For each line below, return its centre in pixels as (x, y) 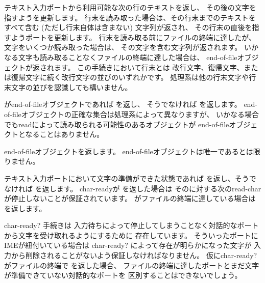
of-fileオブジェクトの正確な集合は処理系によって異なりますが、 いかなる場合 (132, 114)
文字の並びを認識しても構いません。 (71, 87)
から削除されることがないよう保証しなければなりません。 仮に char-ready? (134, 255)
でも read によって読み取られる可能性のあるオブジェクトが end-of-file (117, 124)
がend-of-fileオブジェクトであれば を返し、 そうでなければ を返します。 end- (131, 104)
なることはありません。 (65, 134)
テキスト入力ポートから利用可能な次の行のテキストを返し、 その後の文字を (130, 7)
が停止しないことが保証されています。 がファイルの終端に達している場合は (130, 198)
